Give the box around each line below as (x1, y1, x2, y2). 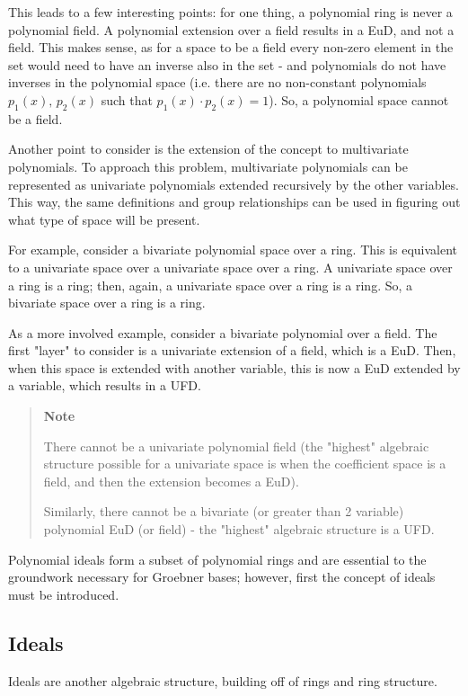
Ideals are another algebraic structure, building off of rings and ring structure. (8, 671, 437, 690)
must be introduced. (8, 584, 119, 603)
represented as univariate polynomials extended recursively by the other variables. (8, 174, 459, 193)
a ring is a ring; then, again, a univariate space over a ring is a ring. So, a (8, 275, 413, 294)
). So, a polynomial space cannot (269, 90, 449, 109)
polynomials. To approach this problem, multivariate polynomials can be (8, 156, 408, 175)
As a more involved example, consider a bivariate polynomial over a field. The (8, 323, 437, 342)
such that (101, 90, 153, 109)
